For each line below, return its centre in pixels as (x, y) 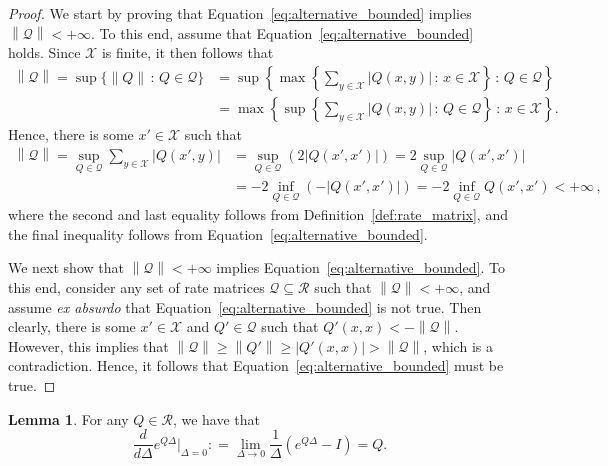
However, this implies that (88, 345)
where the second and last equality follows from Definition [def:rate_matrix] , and (258, 214)
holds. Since (44, 52)
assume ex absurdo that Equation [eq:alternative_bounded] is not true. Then (245, 306)
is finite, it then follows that (187, 52)
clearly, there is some (72, 326)
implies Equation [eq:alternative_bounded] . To (360, 267)
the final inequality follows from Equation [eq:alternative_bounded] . (218, 233)
